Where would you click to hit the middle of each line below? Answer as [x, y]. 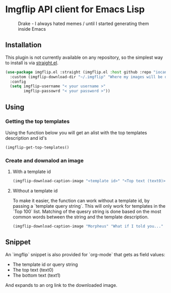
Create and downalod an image [45, 160]
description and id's [26, 138]
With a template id [32, 172]
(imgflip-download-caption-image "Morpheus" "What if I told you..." [88, 226]
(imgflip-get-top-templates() [37, 147]
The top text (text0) [33, 270]
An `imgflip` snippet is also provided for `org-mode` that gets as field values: [85, 254]
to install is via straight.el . [32, 63]
